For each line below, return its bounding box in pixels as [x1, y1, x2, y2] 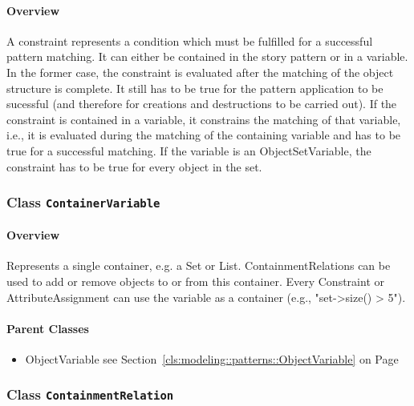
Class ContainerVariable [6, 192, 160, 212]
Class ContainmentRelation [6, 384, 174, 404]
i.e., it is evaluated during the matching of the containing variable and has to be [6, 127, 401, 143]
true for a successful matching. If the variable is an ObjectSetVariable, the [6, 142, 371, 159]
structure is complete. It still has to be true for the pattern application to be [6, 79, 384, 96]
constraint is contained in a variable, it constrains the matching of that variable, [6, 111, 401, 127]
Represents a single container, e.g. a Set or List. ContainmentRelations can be [6, 257, 391, 274]
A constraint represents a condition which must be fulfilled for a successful [6, 32, 373, 49]
